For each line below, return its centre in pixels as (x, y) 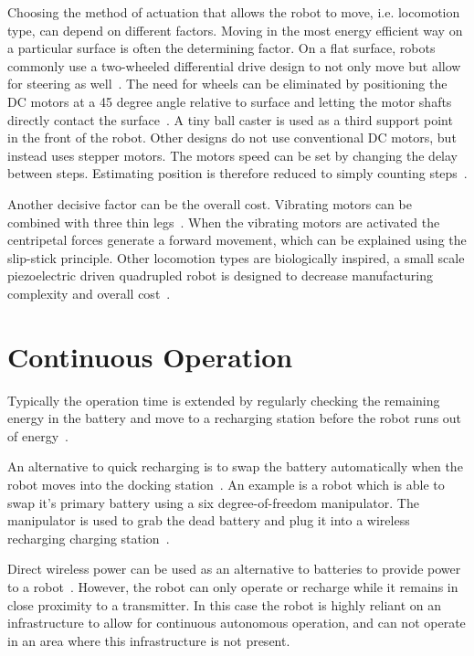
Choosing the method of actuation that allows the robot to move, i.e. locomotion (234, 12)
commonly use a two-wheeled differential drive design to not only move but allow (234, 65)
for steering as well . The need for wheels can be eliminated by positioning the (227, 84)
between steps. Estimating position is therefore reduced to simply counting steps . (237, 173)
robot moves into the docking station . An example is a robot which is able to (226, 484)
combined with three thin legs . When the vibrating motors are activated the (224, 222)
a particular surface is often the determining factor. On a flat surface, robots (221, 48)
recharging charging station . (89, 538)
